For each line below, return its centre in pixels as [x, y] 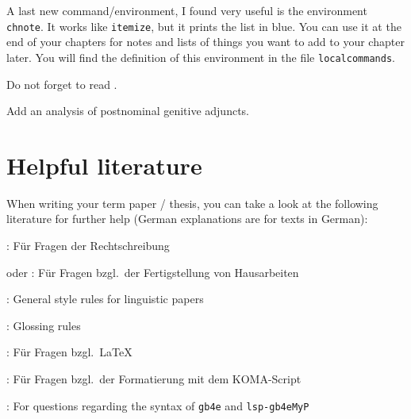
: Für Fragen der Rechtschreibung [88, 245]
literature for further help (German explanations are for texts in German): [187, 219]
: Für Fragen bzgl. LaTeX [69, 352]
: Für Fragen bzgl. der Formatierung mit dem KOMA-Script [154, 378]
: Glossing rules [44, 325]
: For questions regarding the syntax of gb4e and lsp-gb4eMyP [158, 405]
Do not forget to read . [62, 84]
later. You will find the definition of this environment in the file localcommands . [201, 57]
